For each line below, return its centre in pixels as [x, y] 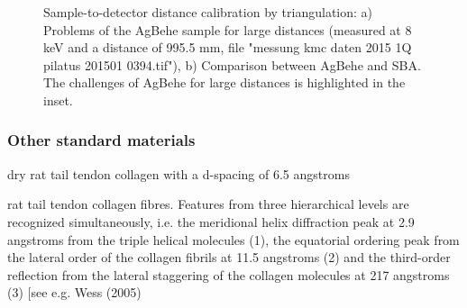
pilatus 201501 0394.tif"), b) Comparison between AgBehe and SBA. [232, 64]
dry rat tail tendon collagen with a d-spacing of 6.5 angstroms [179, 173]
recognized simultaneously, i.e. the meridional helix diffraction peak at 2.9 [211, 221]
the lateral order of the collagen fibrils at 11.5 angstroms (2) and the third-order [229, 257]
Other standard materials [101, 140]
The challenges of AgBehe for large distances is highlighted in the [224, 82]
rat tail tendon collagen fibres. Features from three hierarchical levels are [208, 204]
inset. [58, 100]
